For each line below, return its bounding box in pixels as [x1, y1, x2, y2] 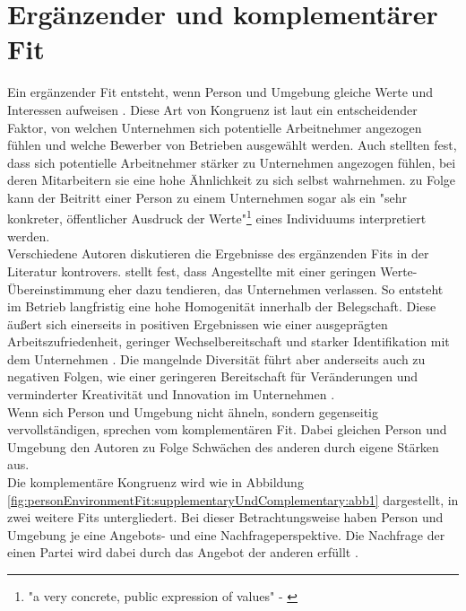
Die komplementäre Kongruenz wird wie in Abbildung [7, 473, 304, 492]
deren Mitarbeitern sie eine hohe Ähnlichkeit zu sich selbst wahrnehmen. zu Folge [7, 170, 455, 189]
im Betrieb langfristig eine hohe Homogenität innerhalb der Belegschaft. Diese [7, 297, 436, 316]
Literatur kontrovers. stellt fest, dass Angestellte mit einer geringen [7, 261, 376, 280]
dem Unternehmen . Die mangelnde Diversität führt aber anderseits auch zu [7, 349, 426, 368]
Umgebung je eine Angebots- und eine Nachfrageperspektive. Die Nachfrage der [7, 525, 445, 544]
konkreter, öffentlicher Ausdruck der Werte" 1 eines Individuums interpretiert [7, 206, 427, 228]
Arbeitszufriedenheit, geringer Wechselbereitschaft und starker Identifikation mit [7, 332, 450, 351]
